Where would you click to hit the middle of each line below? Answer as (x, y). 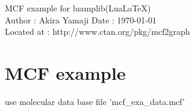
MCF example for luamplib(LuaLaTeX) (78, 8)
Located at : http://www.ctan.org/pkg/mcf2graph (97, 31)
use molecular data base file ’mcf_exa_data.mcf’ (95, 101)
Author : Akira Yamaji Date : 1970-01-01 (81, 19)
